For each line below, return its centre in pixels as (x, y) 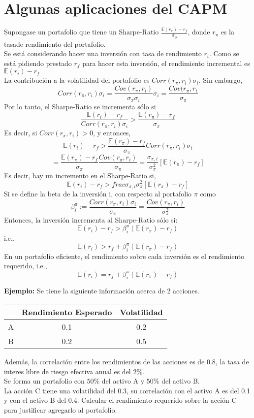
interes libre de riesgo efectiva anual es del (67, 371)
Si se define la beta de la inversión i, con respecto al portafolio (98, 193)
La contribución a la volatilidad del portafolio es (77, 80)
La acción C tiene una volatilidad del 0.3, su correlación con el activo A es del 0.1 (127, 390)
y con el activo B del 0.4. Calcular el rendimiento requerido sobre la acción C (120, 400)
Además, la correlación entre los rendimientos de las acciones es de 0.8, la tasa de (127, 361)
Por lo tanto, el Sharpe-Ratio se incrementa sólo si (80, 106)
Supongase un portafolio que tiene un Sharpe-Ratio (81, 32)
